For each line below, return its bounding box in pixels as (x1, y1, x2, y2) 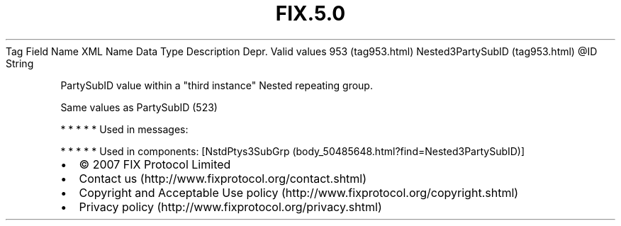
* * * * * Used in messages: (60, 123, 189, 135)
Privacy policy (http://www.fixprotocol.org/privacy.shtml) (79, 199, 382, 214)
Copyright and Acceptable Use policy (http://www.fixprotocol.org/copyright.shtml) (79, 185, 519, 200)
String (6, 57, 34, 69)
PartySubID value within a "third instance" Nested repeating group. (60, 79, 373, 91)
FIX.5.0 (275, 1, 346, 26)
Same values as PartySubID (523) (60, 101, 218, 113)
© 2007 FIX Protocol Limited (79, 157, 231, 171)
